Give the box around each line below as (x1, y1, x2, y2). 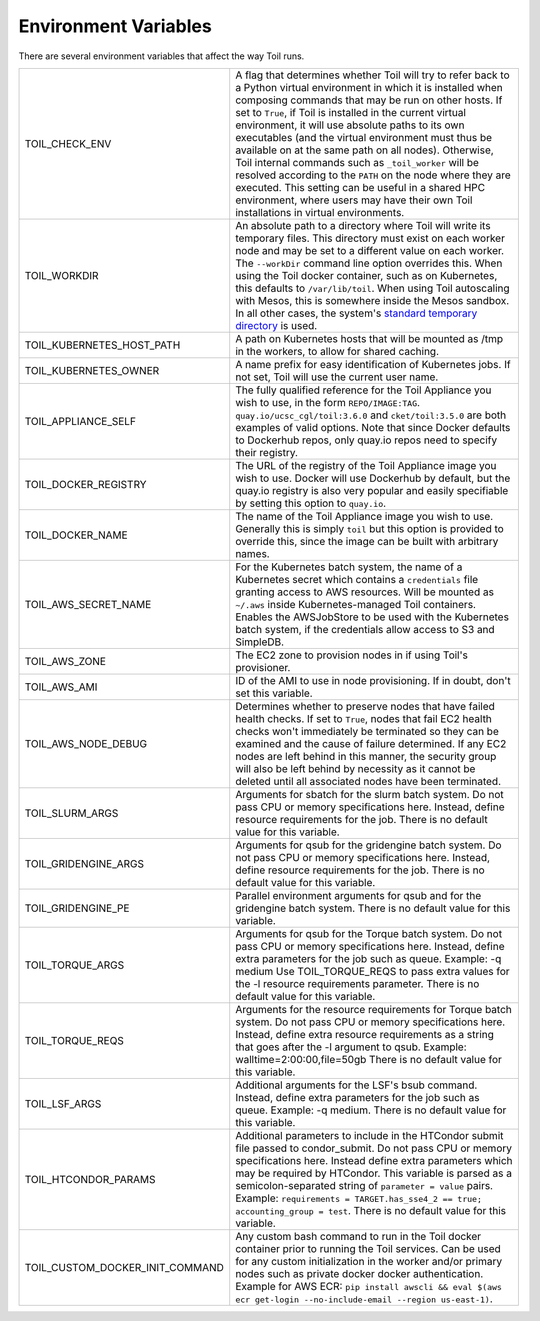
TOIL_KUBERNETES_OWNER (24, 363, 160, 377)
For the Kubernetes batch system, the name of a (235, 560, 463, 574)
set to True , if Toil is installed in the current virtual (235, 105, 467, 119)
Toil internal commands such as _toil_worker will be (235, 155, 480, 169)
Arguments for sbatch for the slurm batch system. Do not (235, 787, 504, 801)
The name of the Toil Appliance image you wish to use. (235, 509, 494, 523)
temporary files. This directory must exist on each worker (235, 231, 505, 245)
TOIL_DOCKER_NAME (24, 528, 129, 542)
